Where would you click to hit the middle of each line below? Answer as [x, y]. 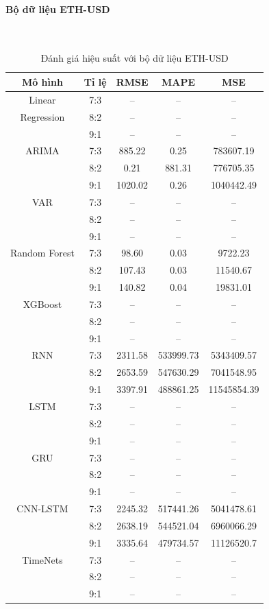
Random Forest [42, 253]
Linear [42, 99]
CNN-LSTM [42, 509]
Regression [42, 116]
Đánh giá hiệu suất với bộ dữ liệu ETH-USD [134, 58]
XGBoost [42, 303]
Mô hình [42, 81]
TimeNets [42, 559]
